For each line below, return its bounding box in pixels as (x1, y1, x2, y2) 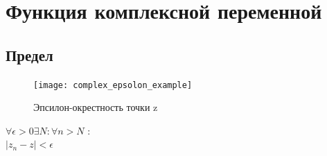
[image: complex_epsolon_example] (33, 80, 193, 90)
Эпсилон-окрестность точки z (33, 100, 158, 114)
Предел (6, 44, 53, 65)
